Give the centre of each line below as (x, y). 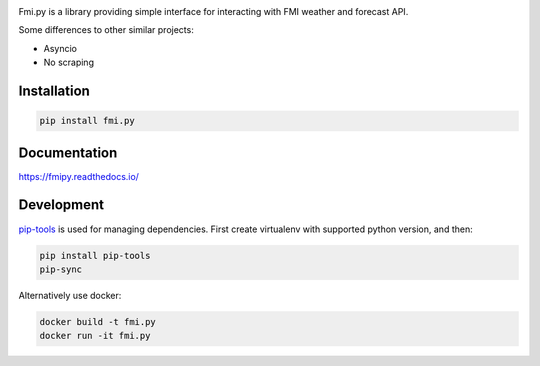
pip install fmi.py (87, 121)
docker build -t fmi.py (98, 321)
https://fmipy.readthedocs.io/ (79, 176)
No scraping (69, 62)
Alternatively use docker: (70, 295)
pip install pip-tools (95, 255)
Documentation (68, 152)
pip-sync (61, 269)
